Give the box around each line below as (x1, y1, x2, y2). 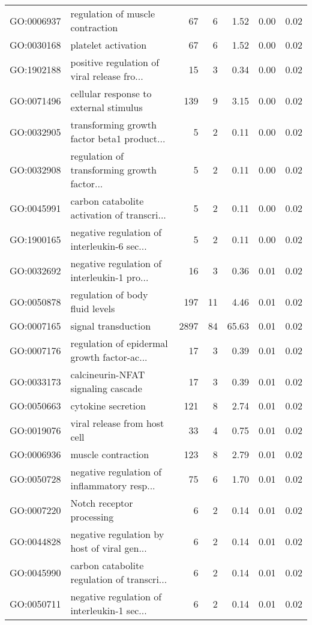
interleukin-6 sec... (70, 239, 147, 253)
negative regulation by (70, 527, 164, 541)
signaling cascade (70, 381, 142, 395)
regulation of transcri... (70, 572, 167, 586)
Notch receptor (70, 496, 133, 510)
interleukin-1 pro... (70, 270, 149, 284)
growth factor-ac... (70, 350, 148, 364)
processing (70, 510, 114, 524)
